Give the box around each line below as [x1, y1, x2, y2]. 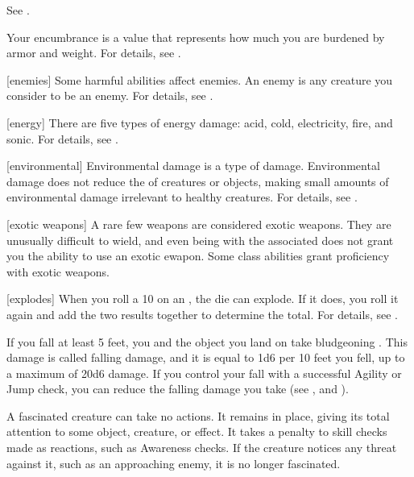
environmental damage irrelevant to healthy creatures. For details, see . [6, 189, 358, 205]
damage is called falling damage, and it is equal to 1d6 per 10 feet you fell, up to [6, 349, 405, 366]
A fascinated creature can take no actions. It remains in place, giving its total [6, 407, 390, 424]
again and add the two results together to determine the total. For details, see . [6, 305, 398, 322]
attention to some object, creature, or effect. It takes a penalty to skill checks [6, 423, 387, 440]
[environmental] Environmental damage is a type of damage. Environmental [6, 157, 380, 174]
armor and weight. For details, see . [6, 44, 181, 61]
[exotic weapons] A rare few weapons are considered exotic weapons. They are [6, 215, 391, 232]
